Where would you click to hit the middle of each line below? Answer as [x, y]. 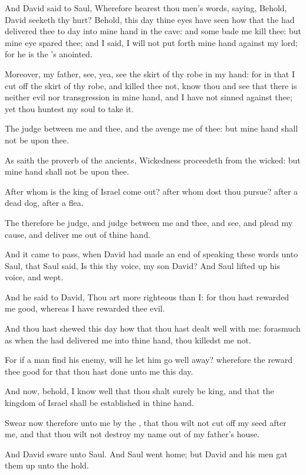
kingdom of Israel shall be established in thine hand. [99, 403]
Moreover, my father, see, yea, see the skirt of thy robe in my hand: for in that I [150, 73]
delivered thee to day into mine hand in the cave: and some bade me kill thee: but [153, 31]
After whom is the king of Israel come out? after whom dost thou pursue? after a [152, 191]
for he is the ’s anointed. [49, 54]
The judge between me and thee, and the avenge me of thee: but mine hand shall [152, 128]
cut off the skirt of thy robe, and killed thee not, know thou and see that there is [151, 85]
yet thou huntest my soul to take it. [69, 108]
